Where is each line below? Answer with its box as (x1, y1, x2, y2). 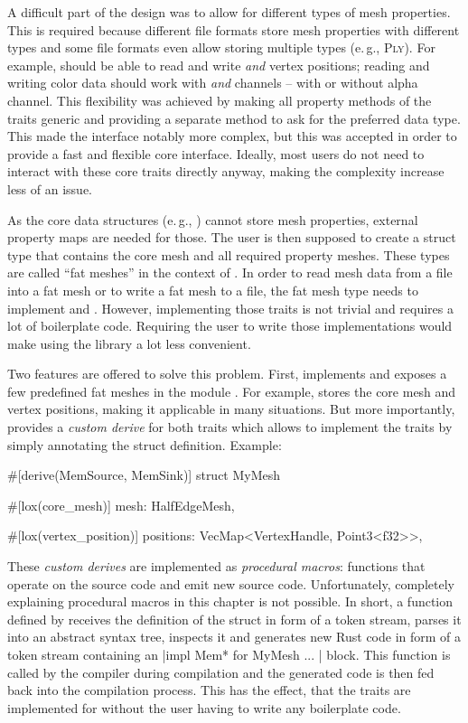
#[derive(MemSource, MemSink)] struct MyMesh (7, 465, 281, 484)
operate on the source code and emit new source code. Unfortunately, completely (7, 574, 454, 593)
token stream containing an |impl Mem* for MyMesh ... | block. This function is (7, 645, 451, 663)
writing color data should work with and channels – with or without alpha (7, 73, 418, 92)
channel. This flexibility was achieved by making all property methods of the (7, 90, 432, 109)
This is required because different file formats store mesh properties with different (7, 20, 460, 39)
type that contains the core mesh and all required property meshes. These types (7, 245, 450, 264)
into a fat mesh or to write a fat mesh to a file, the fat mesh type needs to (7, 280, 418, 299)
